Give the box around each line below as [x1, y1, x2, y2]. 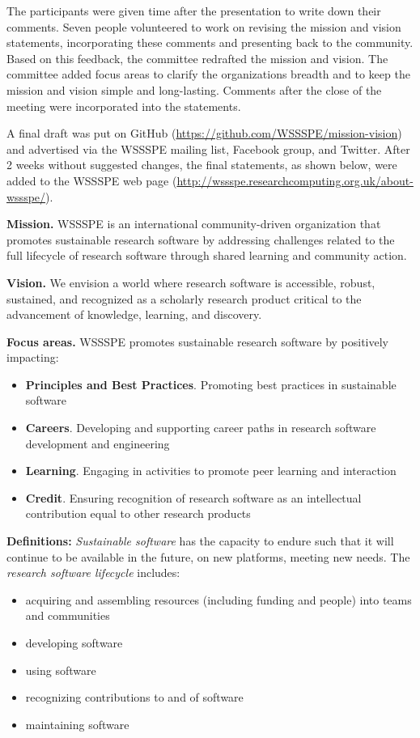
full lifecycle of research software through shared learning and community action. [6, 247, 407, 264]
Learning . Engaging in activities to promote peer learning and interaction [25, 462, 397, 479]
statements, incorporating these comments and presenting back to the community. [6, 34, 414, 51]
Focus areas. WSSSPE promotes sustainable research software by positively [6, 333, 389, 350]
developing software [25, 634, 123, 651]
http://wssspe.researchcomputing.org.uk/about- [176, 172, 414, 189]
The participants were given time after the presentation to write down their [6, 2, 381, 19]
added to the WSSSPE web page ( [6, 172, 177, 189]
